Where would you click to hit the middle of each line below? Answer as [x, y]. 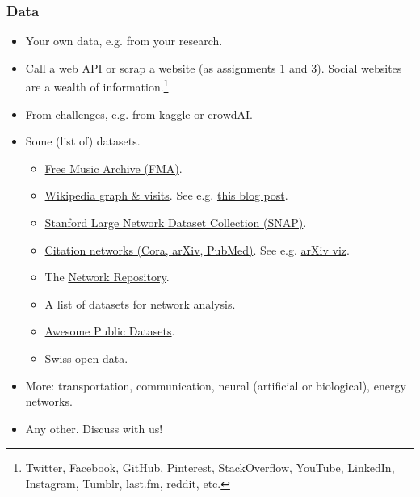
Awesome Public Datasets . [110, 331]
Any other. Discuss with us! [94, 428]
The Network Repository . [107, 277]
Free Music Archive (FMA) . [113, 168]
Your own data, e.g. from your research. [124, 41]
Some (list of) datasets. [83, 141]
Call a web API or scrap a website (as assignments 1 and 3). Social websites [214, 67]
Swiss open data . [86, 358]
